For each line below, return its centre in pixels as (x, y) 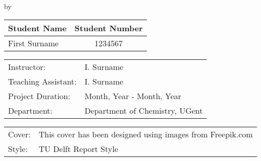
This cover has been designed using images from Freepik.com (146, 134)
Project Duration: (39, 96)
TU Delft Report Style (78, 148)
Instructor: (27, 66)
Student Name (37, 28)
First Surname (33, 43)
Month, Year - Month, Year (133, 96)
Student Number (109, 28)
